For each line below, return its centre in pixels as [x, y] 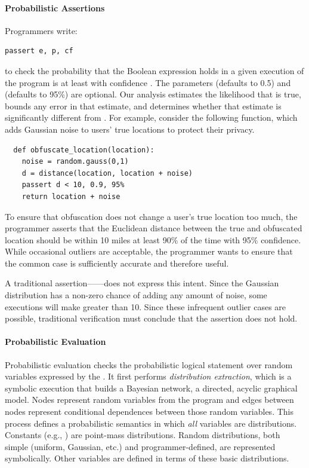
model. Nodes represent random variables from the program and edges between [149, 400]
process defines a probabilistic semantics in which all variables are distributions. [151, 423]
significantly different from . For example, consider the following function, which [151, 117]
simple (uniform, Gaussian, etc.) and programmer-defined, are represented [140, 446]
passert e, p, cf [39, 51]
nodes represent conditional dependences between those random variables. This [149, 412]
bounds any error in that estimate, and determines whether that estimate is [143, 105]
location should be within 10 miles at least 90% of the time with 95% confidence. [153, 239]
